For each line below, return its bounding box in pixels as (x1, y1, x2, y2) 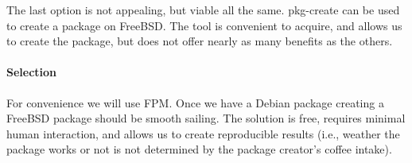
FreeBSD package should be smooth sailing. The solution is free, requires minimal (6, 110, 406, 126)
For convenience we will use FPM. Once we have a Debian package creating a (6, 94, 384, 111)
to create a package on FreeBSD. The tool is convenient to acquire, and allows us (6, 17, 402, 33)
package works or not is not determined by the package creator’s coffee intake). (6, 141, 392, 157)
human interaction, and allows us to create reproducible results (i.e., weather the (6, 125, 400, 142)
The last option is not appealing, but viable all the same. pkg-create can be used (6, 2, 400, 17)
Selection (6, 64, 57, 80)
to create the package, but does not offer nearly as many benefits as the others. (6, 33, 393, 49)
